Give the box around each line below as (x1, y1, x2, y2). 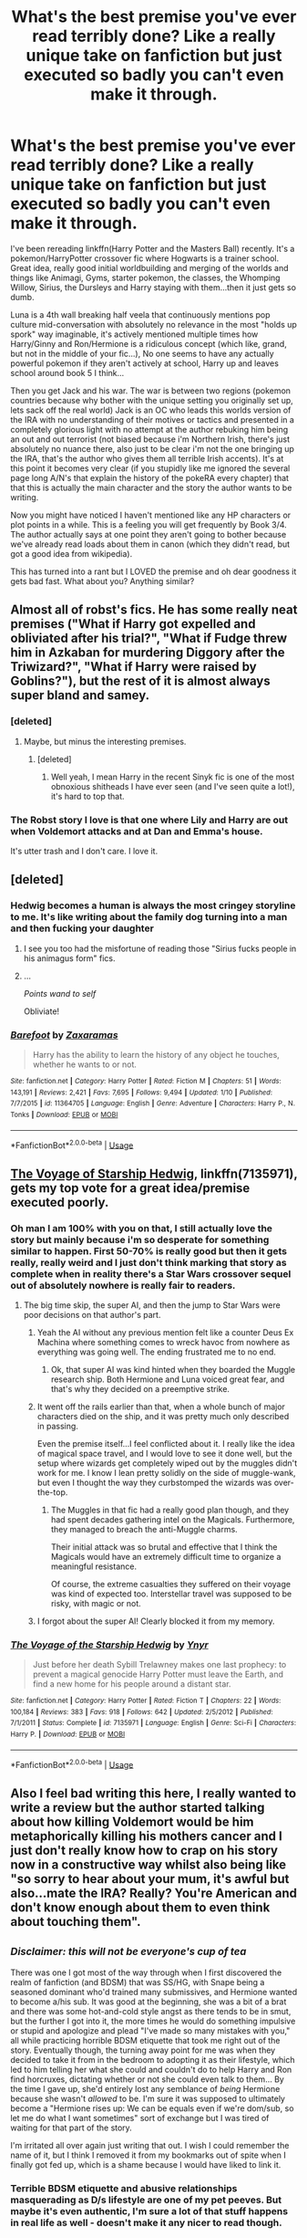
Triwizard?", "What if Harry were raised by (10, 659, 258, 675)
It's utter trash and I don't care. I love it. (10, 845, 159, 856)
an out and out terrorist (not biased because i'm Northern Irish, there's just (10, 434, 291, 444)
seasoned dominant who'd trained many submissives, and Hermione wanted (10, 1986, 298, 1997)
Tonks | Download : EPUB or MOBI (10, 1110, 118, 1119)
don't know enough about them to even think (10, 1899, 271, 1915)
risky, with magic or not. (50, 1597, 142, 1608)
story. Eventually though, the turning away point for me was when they (10, 2045, 276, 2055)
